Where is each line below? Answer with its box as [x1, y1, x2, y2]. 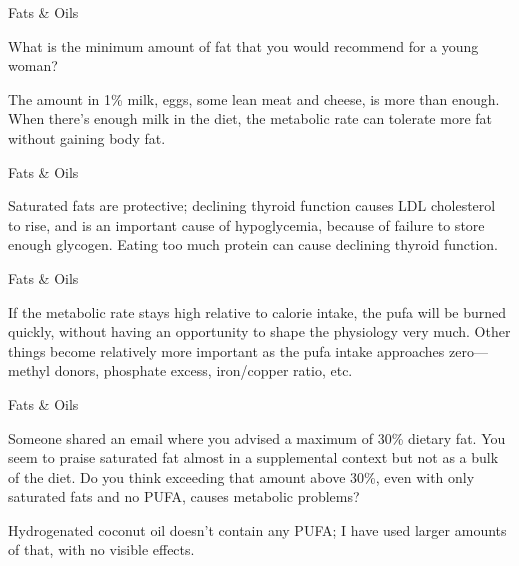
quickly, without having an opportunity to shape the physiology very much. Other [8, 321, 511, 342]
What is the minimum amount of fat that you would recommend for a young [8, 35, 479, 56]
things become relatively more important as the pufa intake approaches [8, 340, 445, 361]
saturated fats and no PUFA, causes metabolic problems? [8, 486, 360, 507]
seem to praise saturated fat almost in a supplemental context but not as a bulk [8, 447, 499, 468]
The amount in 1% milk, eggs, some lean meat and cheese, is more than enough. [8, 88, 500, 109]
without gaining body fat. [8, 127, 166, 148]
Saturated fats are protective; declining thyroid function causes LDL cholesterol [8, 195, 496, 216]
